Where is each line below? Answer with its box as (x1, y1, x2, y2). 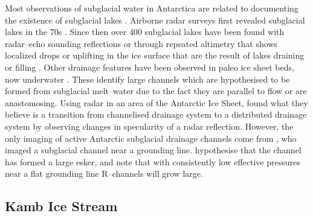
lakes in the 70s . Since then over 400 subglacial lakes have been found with (5, 25, 285, 38)
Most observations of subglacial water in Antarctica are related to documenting (5, 2, 298, 14)
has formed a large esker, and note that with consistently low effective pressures (5, 155, 300, 168)
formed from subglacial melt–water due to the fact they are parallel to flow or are (5, 84, 307, 97)
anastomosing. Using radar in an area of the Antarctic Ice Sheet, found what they (5, 96, 308, 109)
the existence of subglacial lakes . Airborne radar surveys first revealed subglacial (5, 13, 305, 26)
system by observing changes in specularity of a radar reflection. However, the (5, 119, 294, 132)
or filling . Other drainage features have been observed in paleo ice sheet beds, (5, 60, 294, 73)
